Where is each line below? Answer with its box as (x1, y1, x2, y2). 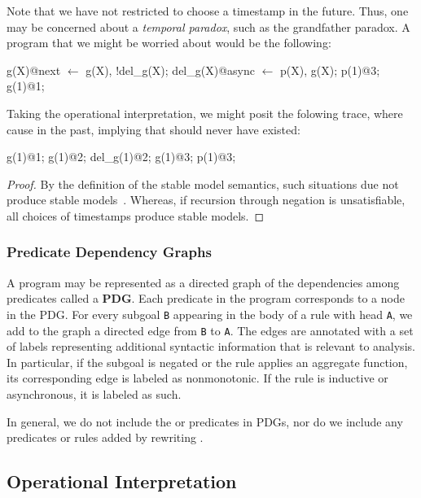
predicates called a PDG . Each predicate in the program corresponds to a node (7, 290, 405, 307)
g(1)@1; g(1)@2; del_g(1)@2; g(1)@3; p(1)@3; (7, 148, 236, 165)
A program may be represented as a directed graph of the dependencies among (7, 273, 400, 290)
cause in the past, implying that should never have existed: (7, 120, 300, 138)
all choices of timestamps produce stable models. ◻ (7, 207, 265, 224)
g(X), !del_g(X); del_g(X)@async (86, 61, 255, 78)
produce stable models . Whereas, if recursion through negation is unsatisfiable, (7, 191, 406, 208)
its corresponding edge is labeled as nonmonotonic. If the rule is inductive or (7, 369, 388, 387)
